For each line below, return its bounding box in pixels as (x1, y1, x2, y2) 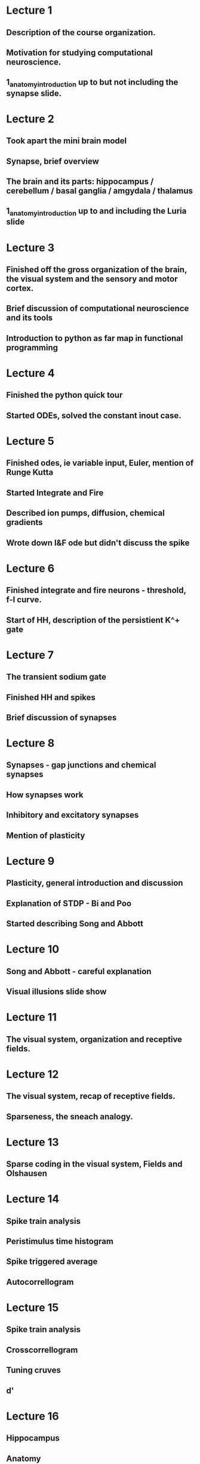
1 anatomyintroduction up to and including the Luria (6, 206, 187, 218)
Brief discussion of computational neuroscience (6, 303, 189, 314)
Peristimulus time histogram (6, 1236, 113, 1247)
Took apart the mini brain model (6, 136, 127, 146)
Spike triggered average (6, 1257, 98, 1267)
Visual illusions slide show (6, 986, 107, 996)
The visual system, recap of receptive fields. (6, 1091, 176, 1101)
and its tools (6, 313, 53, 323)
